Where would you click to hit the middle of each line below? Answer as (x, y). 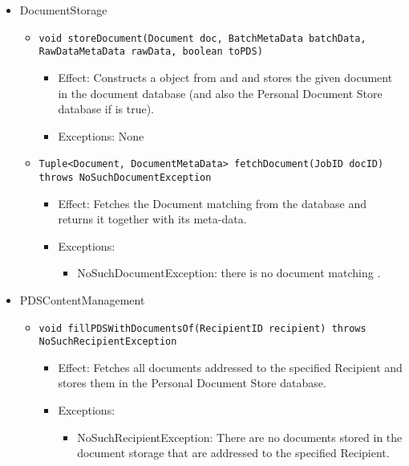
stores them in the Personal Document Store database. (192, 383)
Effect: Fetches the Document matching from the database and (212, 203)
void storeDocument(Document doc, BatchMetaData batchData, (202, 38)
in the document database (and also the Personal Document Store (220, 93)
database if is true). (106, 109)
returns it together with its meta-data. (152, 219)
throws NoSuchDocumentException (125, 177)
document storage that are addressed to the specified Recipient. (233, 453)
